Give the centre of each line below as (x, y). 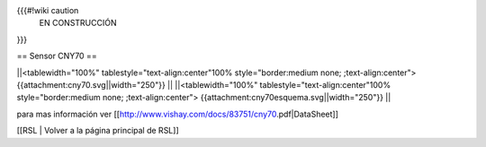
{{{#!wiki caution (48, 10)
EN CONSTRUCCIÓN (78, 23)
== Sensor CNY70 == (57, 56)
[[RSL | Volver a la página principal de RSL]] (98, 131)
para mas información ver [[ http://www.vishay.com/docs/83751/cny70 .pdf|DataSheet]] (178, 114)
